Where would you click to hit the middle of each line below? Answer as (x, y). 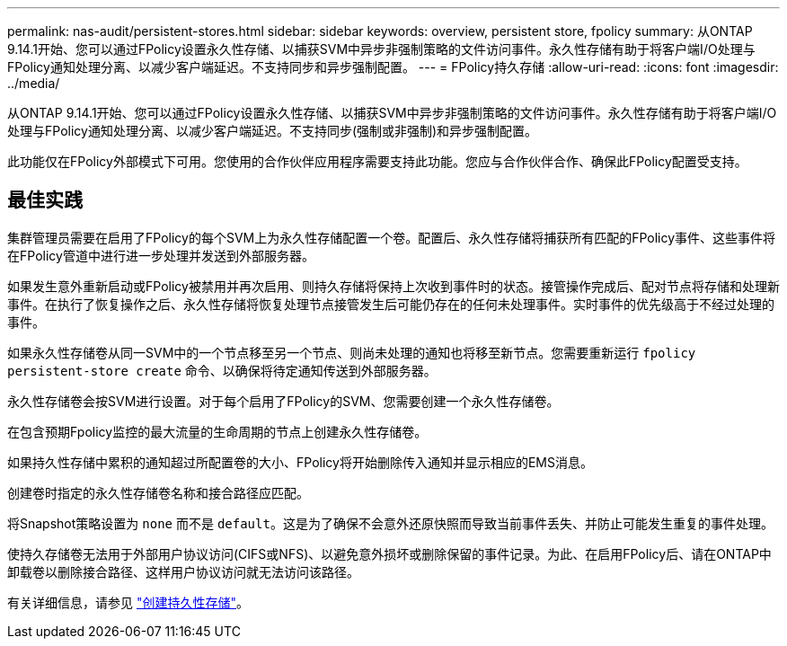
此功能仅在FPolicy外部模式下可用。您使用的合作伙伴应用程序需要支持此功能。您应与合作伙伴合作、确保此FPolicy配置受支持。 (377, 161)
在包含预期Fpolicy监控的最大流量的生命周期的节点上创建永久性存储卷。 (217, 431)
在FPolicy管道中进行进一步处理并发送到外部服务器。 (161, 255)
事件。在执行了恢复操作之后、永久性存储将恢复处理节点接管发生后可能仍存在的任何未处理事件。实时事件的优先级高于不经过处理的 (391, 304)
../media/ (34, 83)
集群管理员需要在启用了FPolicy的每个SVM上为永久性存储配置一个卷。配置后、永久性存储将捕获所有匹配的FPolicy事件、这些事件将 (392, 237)
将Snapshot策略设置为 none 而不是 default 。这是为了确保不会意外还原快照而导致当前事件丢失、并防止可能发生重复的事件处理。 (390, 523)
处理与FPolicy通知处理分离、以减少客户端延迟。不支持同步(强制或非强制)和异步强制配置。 (273, 131)
